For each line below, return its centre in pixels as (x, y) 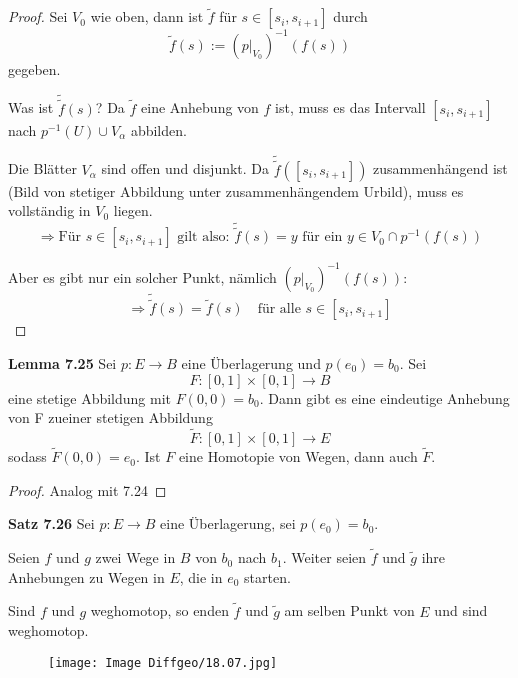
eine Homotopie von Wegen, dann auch (298, 456)
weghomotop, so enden (159, 610)
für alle (279, 309)
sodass (27, 456)
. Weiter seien (324, 557)
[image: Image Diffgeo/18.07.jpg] (163, 662)
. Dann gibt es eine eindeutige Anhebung (384, 397)
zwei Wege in (135, 557)
